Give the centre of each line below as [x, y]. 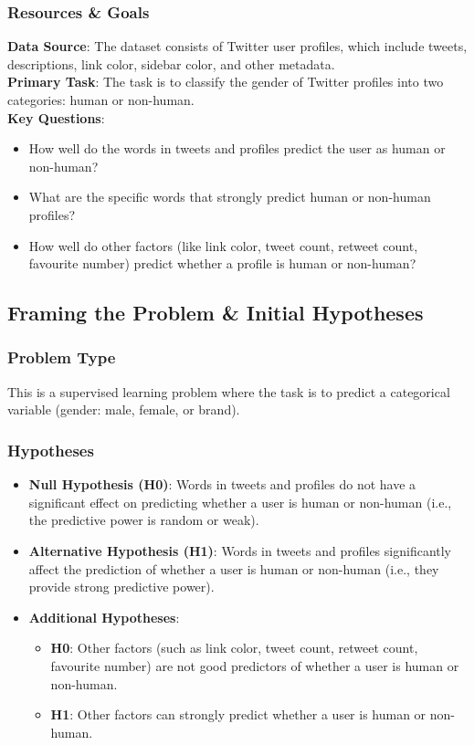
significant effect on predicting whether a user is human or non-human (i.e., [240, 502]
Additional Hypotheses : [104, 617]
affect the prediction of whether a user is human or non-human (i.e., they [234, 568]
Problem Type [62, 357]
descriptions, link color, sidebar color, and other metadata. [171, 63]
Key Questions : [56, 117]
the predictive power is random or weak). [144, 520]
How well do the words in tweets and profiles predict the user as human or [237, 148]
